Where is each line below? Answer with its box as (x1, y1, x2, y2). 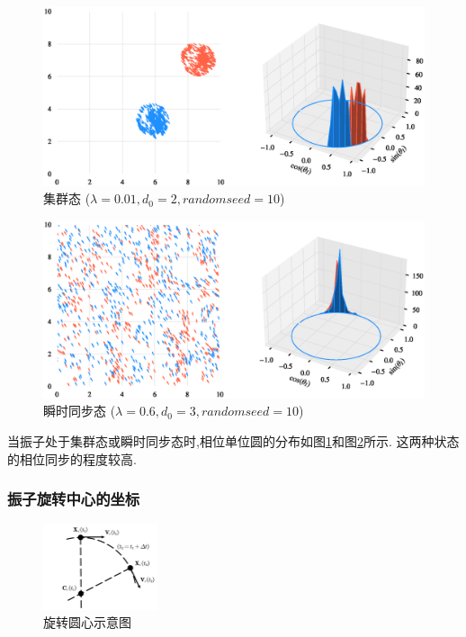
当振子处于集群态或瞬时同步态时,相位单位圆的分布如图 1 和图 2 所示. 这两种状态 (7, 432, 460, 451)
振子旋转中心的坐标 (7, 488, 140, 510)
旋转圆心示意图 (43, 613, 131, 632)
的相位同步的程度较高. (7, 449, 137, 468)
